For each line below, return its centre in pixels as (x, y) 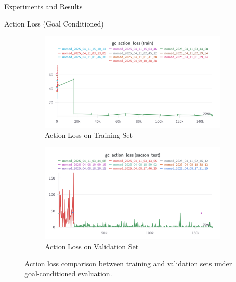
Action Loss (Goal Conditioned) (54, 23)
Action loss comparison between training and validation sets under (128, 263)
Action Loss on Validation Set (92, 246)
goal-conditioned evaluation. (68, 273)
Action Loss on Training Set (89, 135)
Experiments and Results (43, 6)
